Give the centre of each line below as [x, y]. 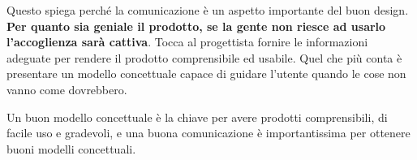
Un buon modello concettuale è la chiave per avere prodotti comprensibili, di [197, 117]
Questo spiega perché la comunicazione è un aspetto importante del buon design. [208, 10]
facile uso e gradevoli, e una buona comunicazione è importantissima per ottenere [208, 133]
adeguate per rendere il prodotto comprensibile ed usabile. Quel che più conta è [204, 57]
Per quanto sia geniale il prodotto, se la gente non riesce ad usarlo [196, 26]
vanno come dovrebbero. [67, 89]
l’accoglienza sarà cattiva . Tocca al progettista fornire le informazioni [187, 42]
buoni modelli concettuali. [71, 148]
